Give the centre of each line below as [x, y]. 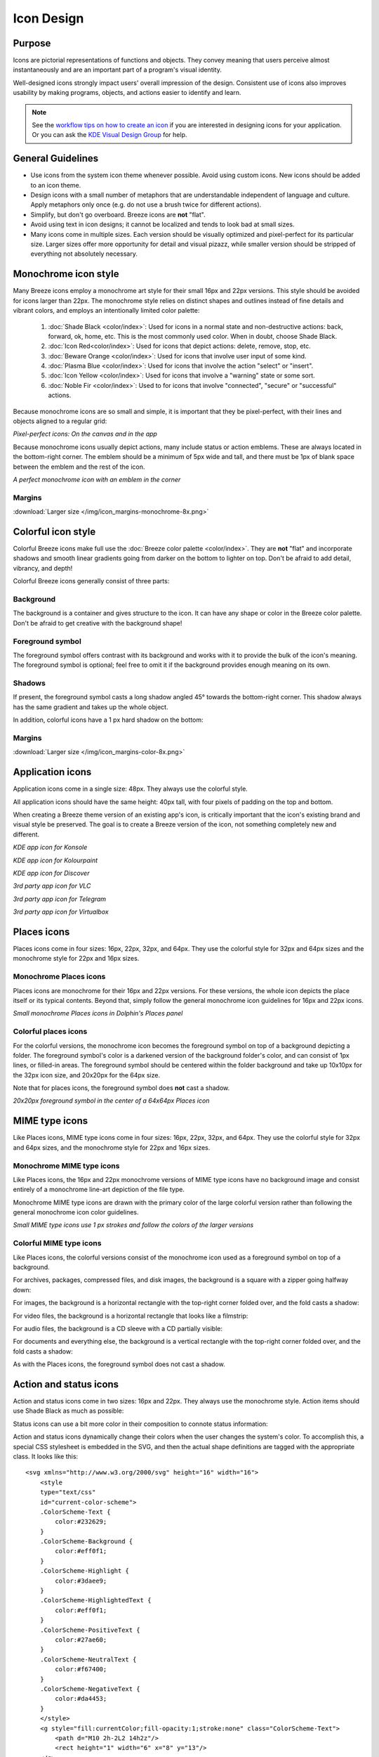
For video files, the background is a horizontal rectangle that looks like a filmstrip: [131, 1316]
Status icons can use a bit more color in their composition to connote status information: [140, 1424]
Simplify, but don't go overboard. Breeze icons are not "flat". [118, 214]
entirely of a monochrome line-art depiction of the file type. [99, 1189]
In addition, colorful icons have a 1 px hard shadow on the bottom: [108, 720]
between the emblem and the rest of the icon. [79, 467]
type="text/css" [68, 1492]
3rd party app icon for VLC [52, 886]
